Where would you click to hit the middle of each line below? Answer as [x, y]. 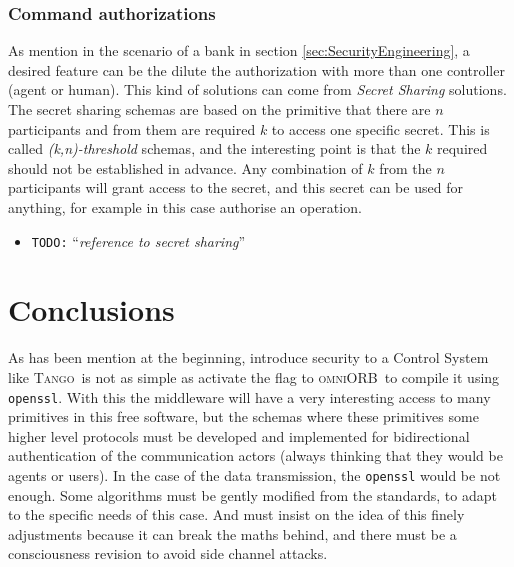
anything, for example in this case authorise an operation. [185, 206]
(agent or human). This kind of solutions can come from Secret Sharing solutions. [257, 89]
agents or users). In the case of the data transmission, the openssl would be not [254, 474]
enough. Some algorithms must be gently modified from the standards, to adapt [252, 494]
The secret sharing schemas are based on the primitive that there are [219, 109]
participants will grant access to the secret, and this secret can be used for [235, 187]
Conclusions [91, 309]
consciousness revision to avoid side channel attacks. [168, 553]
